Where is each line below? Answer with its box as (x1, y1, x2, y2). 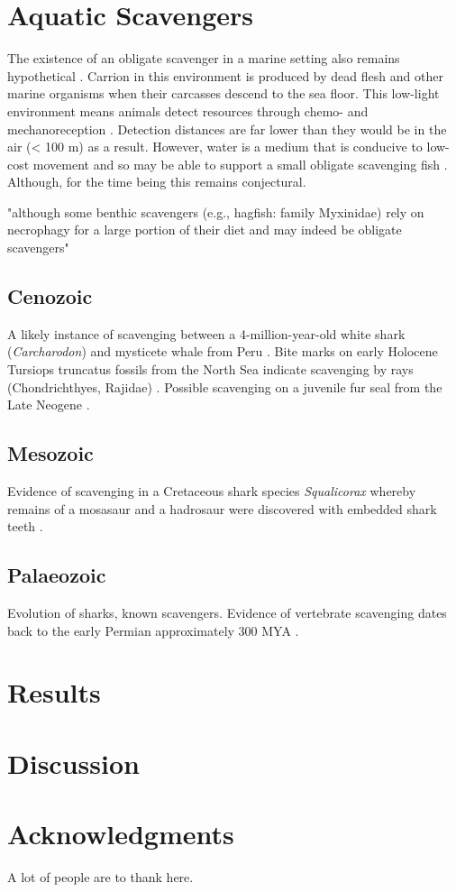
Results (7, 674, 101, 711)
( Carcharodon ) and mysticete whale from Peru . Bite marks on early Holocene (7, 342, 438, 361)
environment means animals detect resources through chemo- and (7, 101, 369, 120)
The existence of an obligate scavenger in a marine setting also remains (7, 49, 400, 68)
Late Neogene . (7, 395, 90, 414)
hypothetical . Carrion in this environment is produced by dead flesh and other (7, 66, 443, 85)
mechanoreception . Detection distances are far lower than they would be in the (7, 119, 447, 138)
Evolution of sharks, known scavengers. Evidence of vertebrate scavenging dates (7, 603, 447, 622)
